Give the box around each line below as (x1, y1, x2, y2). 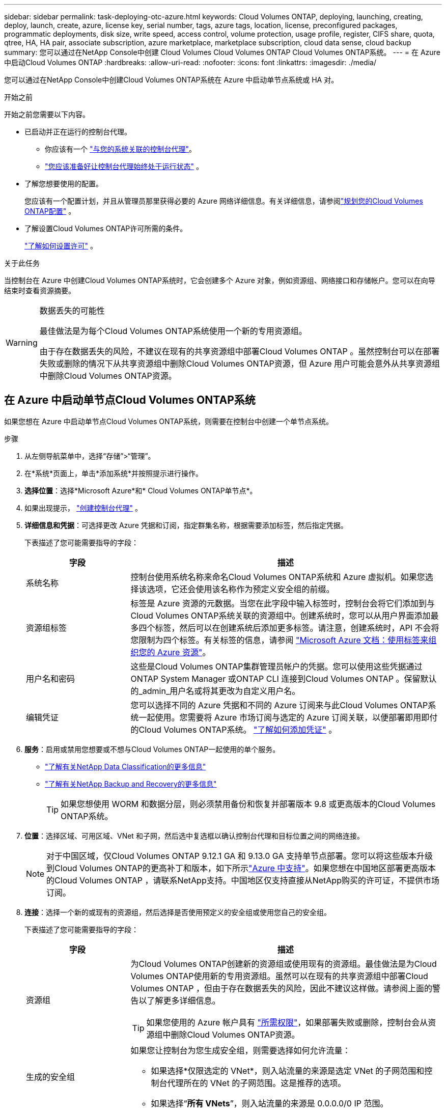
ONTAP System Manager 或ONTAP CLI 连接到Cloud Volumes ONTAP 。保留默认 (130, 673, 437, 684)
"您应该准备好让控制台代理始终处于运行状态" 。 (45, 162, 203, 171)
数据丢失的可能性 (39, 305, 105, 316)
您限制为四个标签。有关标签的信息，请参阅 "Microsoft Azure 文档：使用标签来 (130, 634, 429, 645)
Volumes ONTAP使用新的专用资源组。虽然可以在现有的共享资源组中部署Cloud (130, 970, 428, 981)
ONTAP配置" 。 (24, 207, 76, 215)
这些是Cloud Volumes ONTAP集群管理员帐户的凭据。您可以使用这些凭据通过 (130, 661, 423, 672)
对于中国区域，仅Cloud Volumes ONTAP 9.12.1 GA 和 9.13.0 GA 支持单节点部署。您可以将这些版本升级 (46, 850, 433, 861)
